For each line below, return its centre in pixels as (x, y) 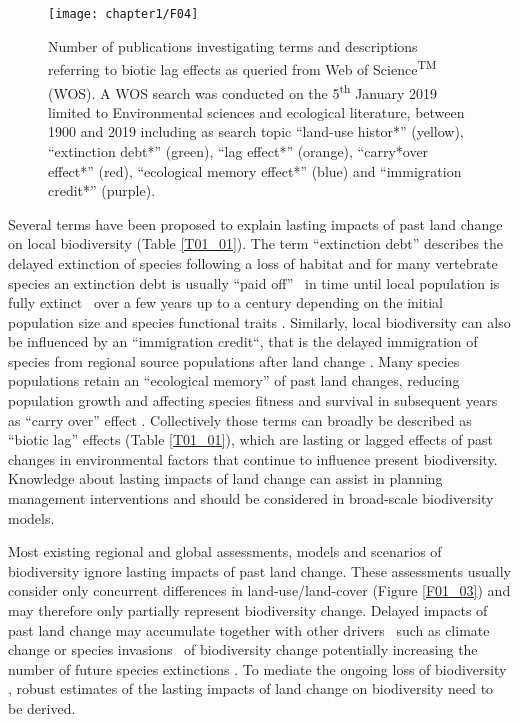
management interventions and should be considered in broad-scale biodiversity (251, 498)
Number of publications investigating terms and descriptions (233, 45)
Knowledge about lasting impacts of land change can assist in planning (225, 478)
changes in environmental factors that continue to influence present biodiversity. (253, 458)
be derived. (42, 707)
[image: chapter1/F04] (123, 14)
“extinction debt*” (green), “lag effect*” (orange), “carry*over (238, 150)
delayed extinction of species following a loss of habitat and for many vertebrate (253, 262)
